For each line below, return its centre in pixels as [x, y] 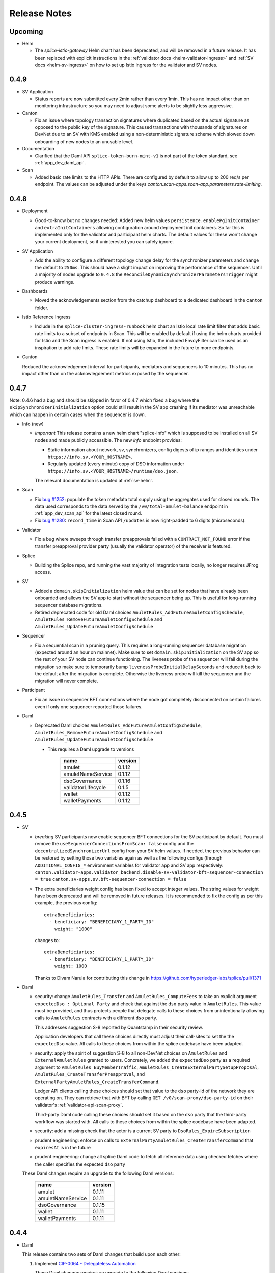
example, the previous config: [66, 903]
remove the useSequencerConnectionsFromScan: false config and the [114, 844]
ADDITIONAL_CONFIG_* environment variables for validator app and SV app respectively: [129, 865]
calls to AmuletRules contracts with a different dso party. [96, 1018]
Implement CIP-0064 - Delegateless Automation [85, 1263]
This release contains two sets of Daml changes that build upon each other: [101, 1254]
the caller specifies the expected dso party [80, 1164]
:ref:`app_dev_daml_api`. [60, 163]
